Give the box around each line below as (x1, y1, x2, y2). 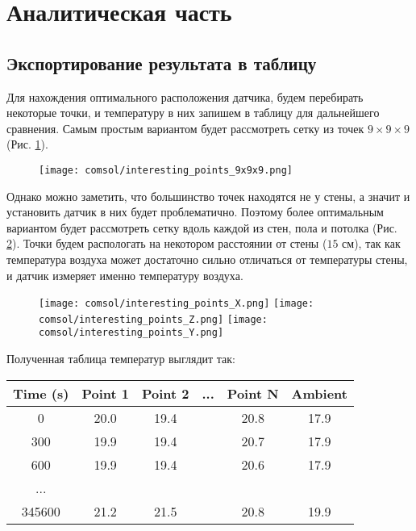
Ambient (291, 383, 347, 403)
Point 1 (81, 383, 129, 403)
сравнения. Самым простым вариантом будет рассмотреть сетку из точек (6, 119, 364, 136)
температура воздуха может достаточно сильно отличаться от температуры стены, (6, 250, 408, 267)
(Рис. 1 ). (6, 136, 48, 153)
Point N (227, 383, 279, 403)
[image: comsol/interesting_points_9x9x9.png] (39, 164, 293, 176)
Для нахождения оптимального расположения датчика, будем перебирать (6, 88, 364, 105)
